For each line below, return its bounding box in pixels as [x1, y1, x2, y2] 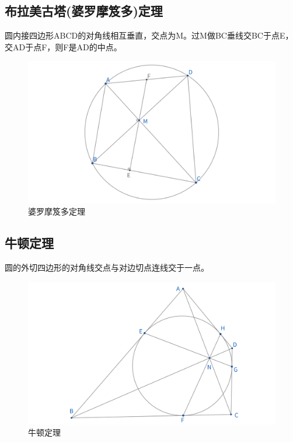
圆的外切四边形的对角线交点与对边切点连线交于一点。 [5, 261, 209, 274]
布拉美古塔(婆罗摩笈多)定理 [5, 2, 163, 20]
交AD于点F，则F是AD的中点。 [5, 40, 122, 53]
